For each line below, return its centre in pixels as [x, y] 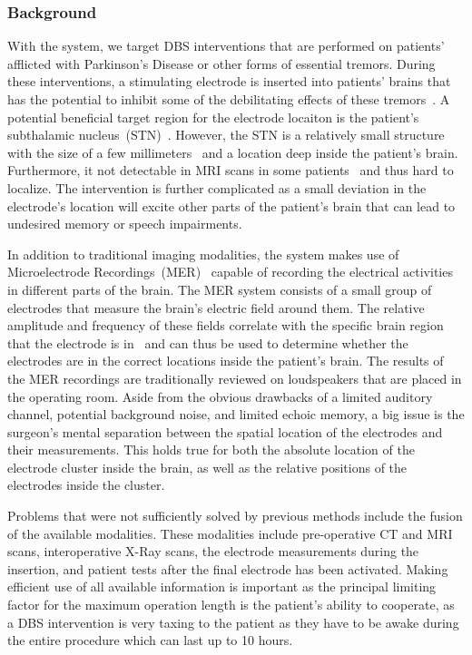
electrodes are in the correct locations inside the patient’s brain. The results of [226, 361]
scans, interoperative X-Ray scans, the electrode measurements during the [213, 551]
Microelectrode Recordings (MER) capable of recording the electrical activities [230, 272]
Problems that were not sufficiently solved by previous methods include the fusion [235, 516]
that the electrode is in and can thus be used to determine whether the [208, 342]
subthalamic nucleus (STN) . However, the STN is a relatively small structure [226, 135]
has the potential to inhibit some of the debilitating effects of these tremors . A [229, 99]
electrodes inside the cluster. [86, 485]
